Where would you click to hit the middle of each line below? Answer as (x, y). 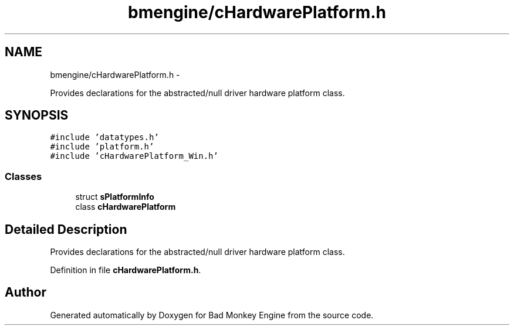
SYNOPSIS (37, 115)
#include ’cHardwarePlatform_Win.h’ (134, 156)
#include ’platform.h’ (102, 147)
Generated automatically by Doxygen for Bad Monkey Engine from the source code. (212, 315)
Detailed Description (66, 229)
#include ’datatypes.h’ (104, 137)
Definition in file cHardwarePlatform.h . (126, 270)
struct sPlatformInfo (115, 197)
